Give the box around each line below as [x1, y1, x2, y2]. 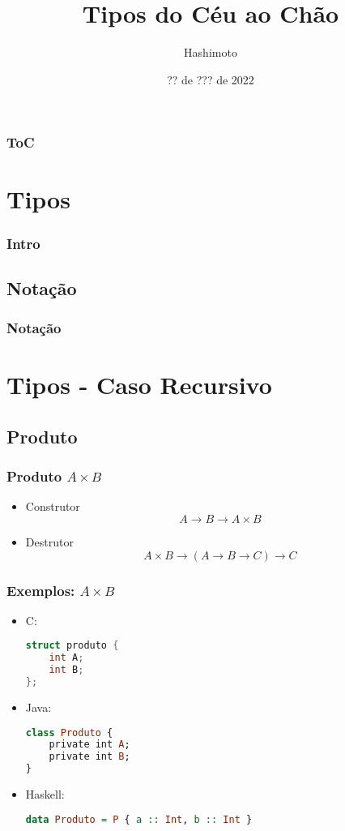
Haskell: [25, 786, 65, 803]
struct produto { [25, 640, 119, 652]
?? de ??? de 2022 [167, 71, 254, 88]
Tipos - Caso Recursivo [6, 368, 272, 401]
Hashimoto [184, 44, 237, 61]
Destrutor [25, 533, 74, 550]
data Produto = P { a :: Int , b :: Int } [25, 813, 253, 825]
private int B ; [49, 751, 130, 763]
